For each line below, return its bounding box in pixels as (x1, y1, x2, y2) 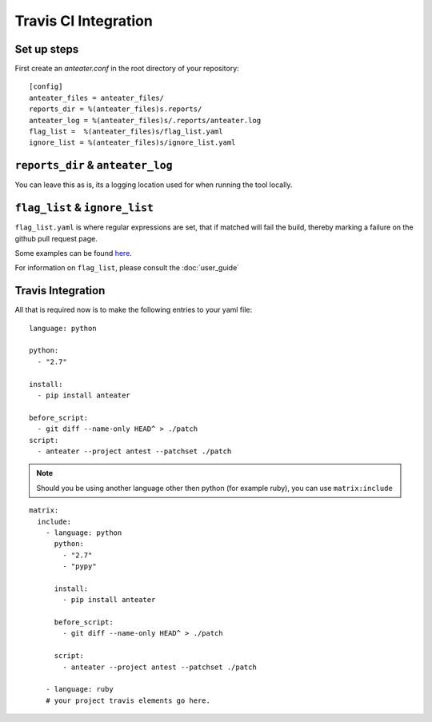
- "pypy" (62, 562, 97, 571)
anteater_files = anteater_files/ (29, 93, 164, 102)
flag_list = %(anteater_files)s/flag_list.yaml (29, 127, 223, 136)
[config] (29, 82, 63, 91)
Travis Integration (14, 284, 106, 297)
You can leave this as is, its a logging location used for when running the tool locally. (14, 180, 293, 189)
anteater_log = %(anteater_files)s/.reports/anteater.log (29, 116, 262, 125)
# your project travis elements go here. (45, 696, 211, 705)
